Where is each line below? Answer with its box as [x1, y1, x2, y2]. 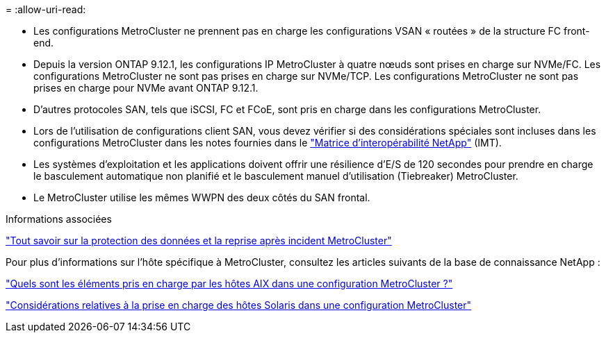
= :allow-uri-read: [6, 3, 86, 15]
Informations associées [6, 213, 112, 225]
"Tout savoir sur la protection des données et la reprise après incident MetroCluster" [6, 235, 392, 246]
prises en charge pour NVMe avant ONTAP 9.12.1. [33, 82, 259, 94]
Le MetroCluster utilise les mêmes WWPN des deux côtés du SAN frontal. [33, 192, 370, 203]
